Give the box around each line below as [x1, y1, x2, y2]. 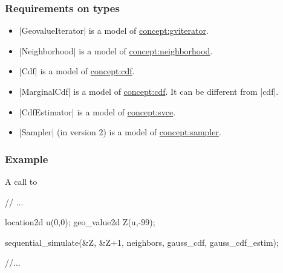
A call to [5, 175, 37, 187]
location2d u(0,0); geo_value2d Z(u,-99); [5, 216, 155, 228]
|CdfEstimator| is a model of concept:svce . [19, 105, 176, 118]
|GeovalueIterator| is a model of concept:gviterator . [19, 24, 209, 37]
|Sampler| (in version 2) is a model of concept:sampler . [19, 126, 221, 138]
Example [5, 151, 48, 166]
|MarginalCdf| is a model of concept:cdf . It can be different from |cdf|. [19, 85, 279, 97]
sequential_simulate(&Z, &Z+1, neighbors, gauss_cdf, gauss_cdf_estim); [5, 236, 279, 248]
